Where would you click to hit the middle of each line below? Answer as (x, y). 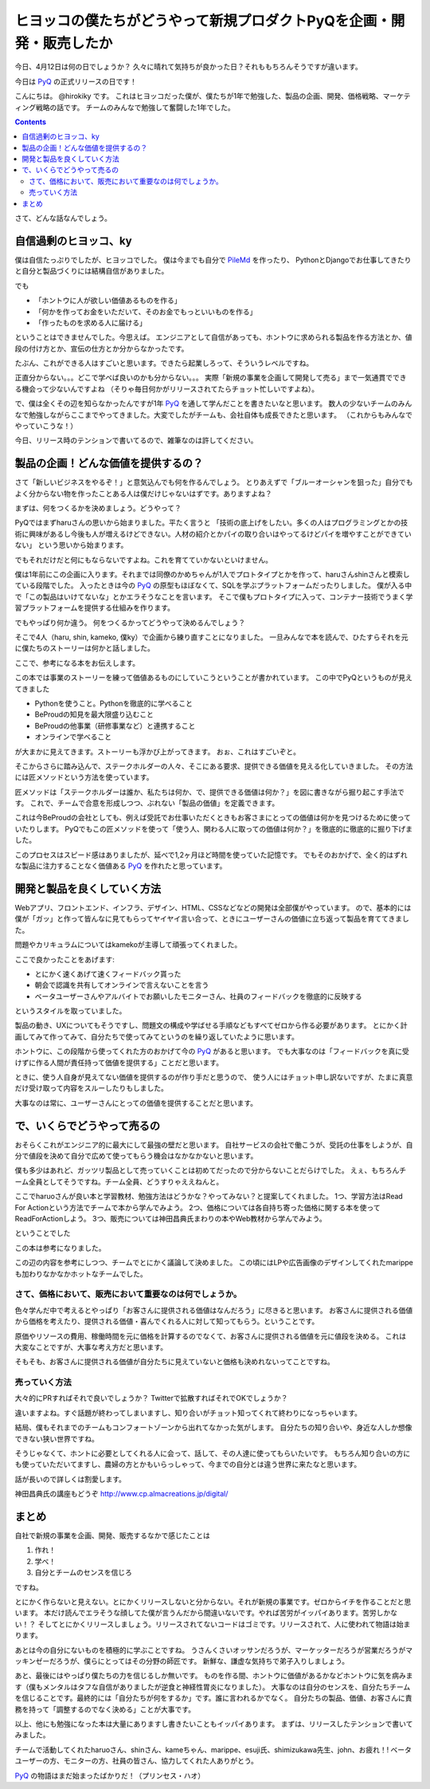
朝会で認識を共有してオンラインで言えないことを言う (122, 985)
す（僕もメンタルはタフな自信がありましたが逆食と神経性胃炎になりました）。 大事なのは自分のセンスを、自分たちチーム (213, 1687)
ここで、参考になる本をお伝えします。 (77, 663)
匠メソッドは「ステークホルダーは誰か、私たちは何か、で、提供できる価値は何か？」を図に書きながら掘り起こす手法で (210, 792)
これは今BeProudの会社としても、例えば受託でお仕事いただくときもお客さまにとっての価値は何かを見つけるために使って (213, 818)
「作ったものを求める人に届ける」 (90, 322)
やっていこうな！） (46, 426)
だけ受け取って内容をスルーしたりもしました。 (92, 1088)
